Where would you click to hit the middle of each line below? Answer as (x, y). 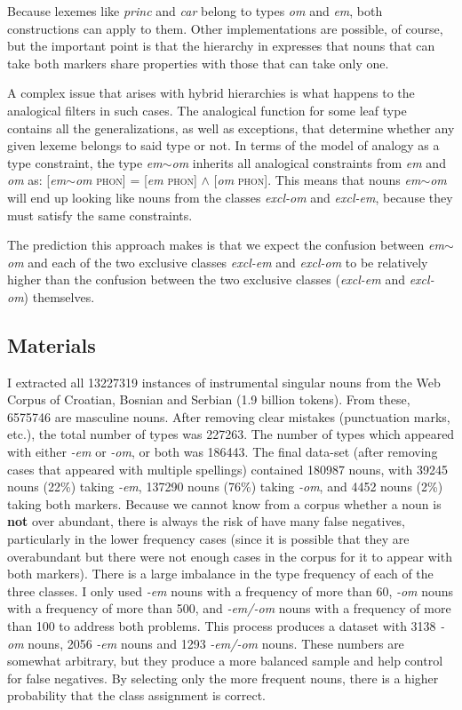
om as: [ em (37, 180)
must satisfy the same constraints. (100, 215)
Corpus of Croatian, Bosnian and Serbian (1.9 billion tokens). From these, (209, 399)
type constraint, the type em (85, 162)
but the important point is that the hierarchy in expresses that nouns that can (221, 46)
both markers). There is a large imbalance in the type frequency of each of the (220, 574)
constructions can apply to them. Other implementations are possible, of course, (225, 28)
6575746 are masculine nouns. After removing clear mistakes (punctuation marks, (229, 416)
